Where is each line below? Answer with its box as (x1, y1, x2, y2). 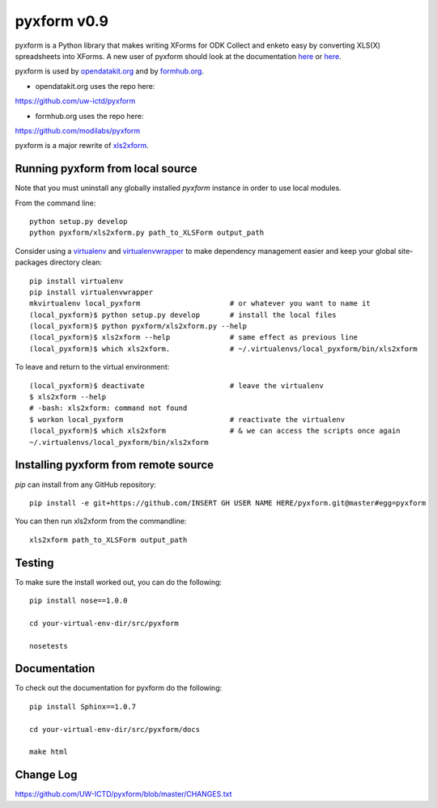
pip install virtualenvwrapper (29, 287, 154, 297)
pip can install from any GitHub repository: (15, 480, 157, 489)
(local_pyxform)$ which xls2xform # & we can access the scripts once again (29, 426, 401, 436)
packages (15, 257, 49, 267)
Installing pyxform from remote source (15, 458, 214, 472)
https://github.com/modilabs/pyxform (15, 125, 141, 135)
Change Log (15, 768, 78, 782)
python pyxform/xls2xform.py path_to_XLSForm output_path (29, 228, 265, 238)
